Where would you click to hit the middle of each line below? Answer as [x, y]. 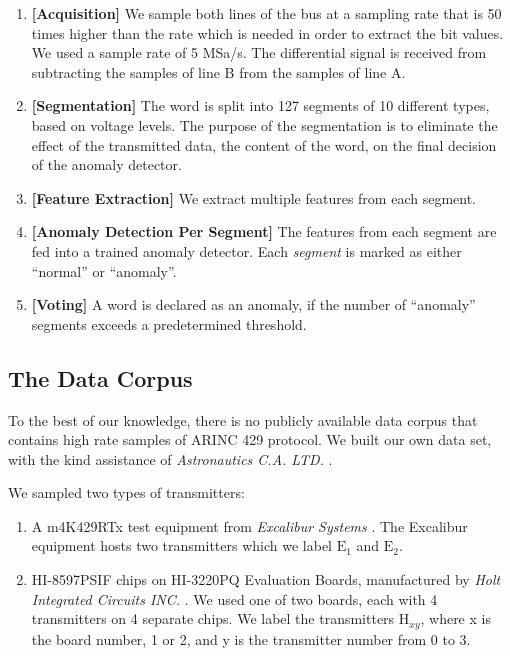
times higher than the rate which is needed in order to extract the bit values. [267, 32]
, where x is [455, 618]
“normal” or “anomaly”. [104, 270]
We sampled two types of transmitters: [126, 492]
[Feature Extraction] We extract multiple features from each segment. [253, 197]
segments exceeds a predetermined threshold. [169, 323]
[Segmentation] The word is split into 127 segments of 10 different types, [260, 105]
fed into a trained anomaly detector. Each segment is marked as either [246, 250]
